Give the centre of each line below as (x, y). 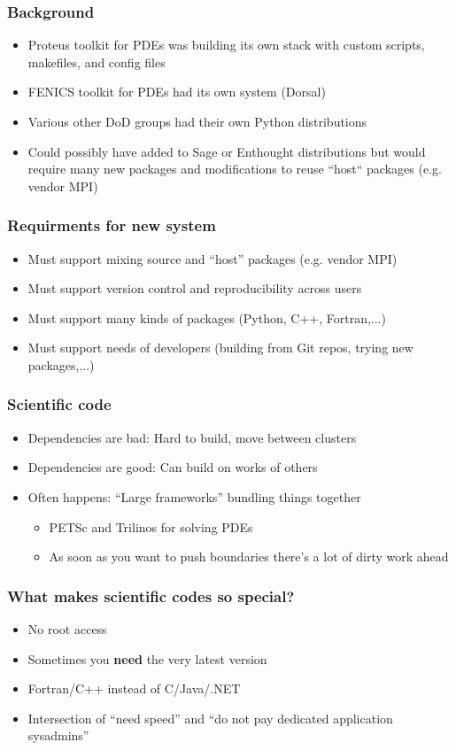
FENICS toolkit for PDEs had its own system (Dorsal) (177, 92)
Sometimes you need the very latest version (147, 658)
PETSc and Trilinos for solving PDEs (151, 526)
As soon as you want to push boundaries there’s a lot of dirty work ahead (249, 557)
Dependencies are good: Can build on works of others (173, 467)
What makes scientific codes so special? (151, 595)
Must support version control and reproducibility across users (195, 288)
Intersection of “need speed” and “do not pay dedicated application (210, 718)
